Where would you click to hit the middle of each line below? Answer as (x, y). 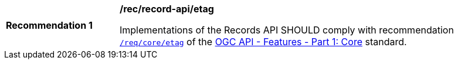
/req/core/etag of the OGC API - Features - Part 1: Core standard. (263, 42)
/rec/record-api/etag (167, 9)
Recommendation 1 (49, 25)
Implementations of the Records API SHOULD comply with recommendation (287, 30)
